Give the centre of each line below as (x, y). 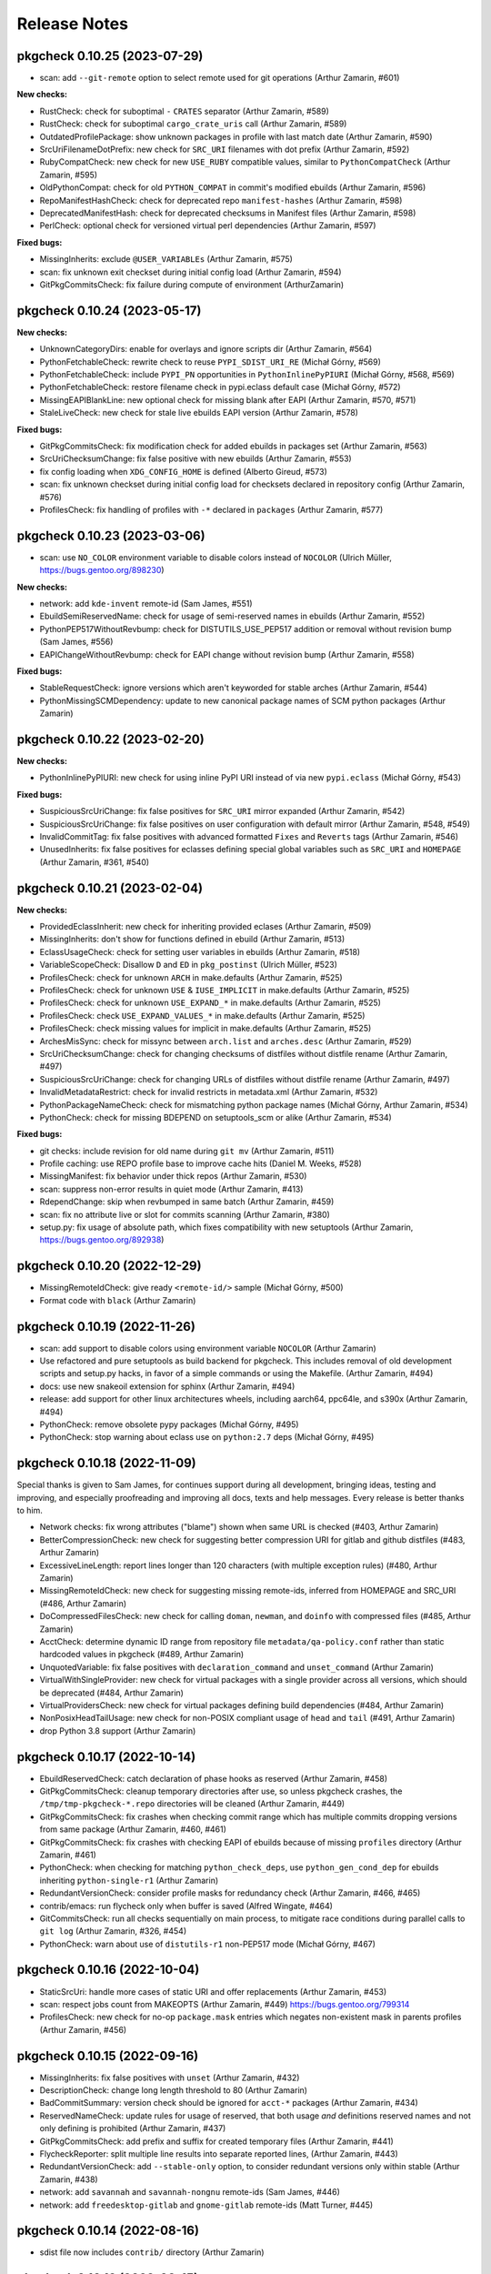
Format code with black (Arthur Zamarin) (118, 1300)
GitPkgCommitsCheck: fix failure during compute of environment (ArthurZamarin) (192, 284)
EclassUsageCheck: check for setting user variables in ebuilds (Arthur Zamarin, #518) (200, 951)
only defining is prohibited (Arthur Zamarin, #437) (133, 2128)
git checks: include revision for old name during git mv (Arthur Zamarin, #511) (187, 1151)
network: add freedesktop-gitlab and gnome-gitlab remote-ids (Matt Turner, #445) (206, 2205)
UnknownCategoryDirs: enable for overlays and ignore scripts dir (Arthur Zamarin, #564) (206, 349)
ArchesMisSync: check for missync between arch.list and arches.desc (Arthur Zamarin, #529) (226, 1041)
